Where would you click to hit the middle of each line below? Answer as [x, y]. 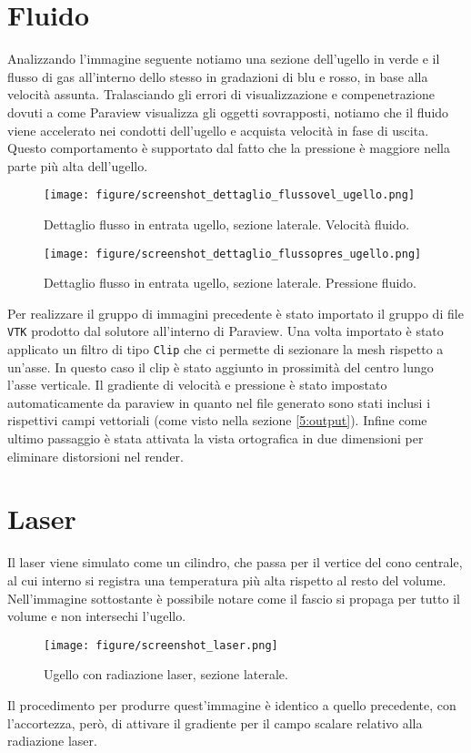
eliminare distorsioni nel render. [95, 456]
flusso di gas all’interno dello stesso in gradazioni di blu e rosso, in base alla [218, 76]
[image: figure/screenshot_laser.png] [161, 645]
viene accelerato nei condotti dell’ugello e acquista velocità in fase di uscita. [218, 130]
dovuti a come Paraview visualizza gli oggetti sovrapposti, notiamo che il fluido [228, 112]
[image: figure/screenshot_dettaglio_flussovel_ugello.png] [230, 195]
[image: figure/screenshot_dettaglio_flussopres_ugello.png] [233, 254]
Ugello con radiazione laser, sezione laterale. [166, 674]
